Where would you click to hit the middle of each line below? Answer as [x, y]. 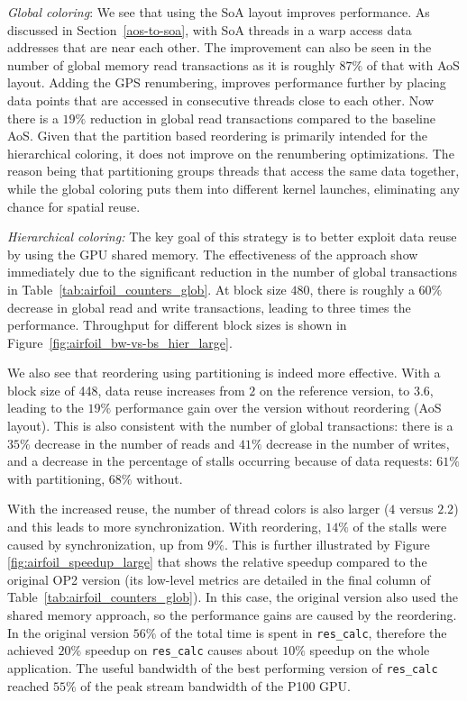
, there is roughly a [362, 289]
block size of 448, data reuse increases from [126, 390]
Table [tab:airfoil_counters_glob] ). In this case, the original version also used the [233, 597]
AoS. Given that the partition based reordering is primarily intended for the [218, 136]
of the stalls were [400, 527]
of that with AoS [413, 64]
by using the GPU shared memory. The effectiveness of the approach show [213, 254]
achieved [31, 650]
